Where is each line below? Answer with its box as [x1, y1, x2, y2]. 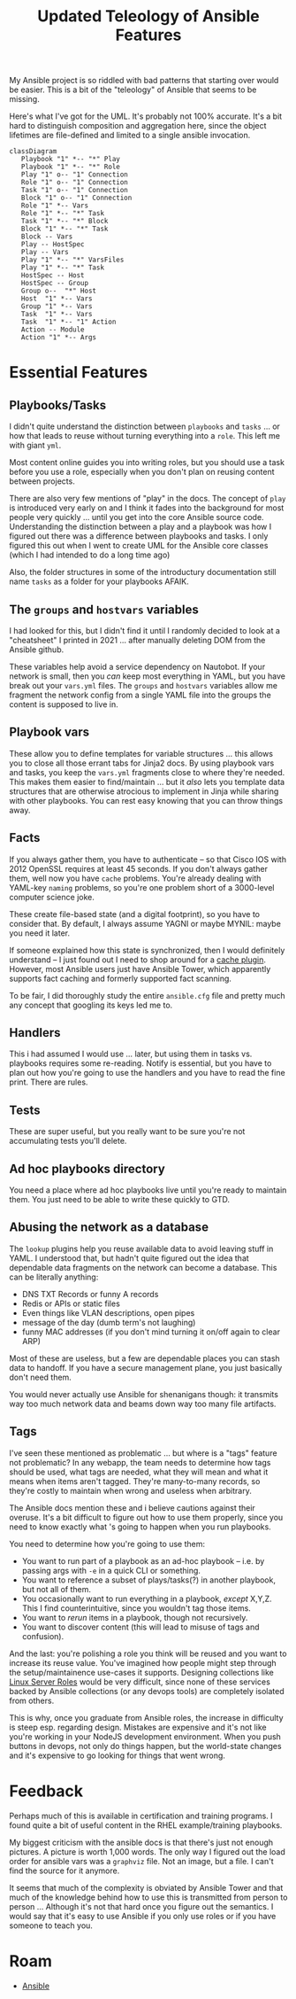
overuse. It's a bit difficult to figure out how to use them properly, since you [9, 1512, 284, 1522]
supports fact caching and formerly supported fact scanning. [9, 973, 232, 984]
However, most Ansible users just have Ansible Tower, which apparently [9, 963, 271, 974]
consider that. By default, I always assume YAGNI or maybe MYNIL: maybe [9, 918, 281, 929]
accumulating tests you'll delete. [9, 1136, 127, 1147]
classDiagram [9, 147, 57, 156]
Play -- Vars [20, 248, 69, 257]
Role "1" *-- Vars [20, 201, 89, 210]
